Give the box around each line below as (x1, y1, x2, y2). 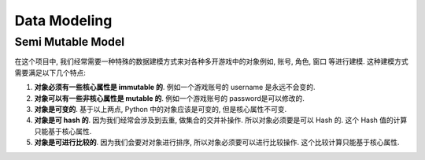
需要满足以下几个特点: (14, 68, 87, 77)
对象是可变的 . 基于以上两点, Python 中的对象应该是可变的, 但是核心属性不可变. (34, 104, 287, 113)
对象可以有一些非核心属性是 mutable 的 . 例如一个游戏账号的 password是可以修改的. (34, 93, 305, 102)
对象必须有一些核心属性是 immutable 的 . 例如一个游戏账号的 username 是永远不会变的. (34, 83, 316, 92)
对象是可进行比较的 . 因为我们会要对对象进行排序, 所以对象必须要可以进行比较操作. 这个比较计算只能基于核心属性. (34, 138, 400, 147)
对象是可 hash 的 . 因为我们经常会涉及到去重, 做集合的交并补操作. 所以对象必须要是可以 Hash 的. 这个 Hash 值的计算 (34, 115, 408, 125)
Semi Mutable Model (14, 35, 125, 49)
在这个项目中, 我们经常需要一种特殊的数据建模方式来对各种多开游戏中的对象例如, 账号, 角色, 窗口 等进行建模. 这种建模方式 (14, 57, 408, 66)
